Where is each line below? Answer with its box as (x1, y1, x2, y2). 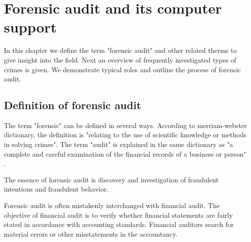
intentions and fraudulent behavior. (4, 184, 109, 194)
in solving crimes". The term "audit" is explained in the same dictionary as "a (4, 139, 233, 149)
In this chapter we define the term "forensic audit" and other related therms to (4, 45, 237, 55)
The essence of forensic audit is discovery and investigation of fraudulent (4, 174, 219, 184)
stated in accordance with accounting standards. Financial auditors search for (4, 219, 234, 229)
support (4, 17, 57, 37)
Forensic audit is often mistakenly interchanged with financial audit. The (4, 200, 220, 210)
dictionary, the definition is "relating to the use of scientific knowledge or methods (4, 129, 247, 140)
